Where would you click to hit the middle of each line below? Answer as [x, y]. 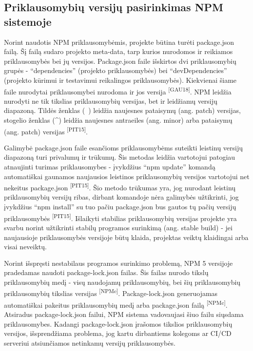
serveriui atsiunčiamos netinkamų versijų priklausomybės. [90, 342]
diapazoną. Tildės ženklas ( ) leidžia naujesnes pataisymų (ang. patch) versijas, [122, 110]
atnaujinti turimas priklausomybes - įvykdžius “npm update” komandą [110, 167]
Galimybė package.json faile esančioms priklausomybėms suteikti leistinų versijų [124, 147]
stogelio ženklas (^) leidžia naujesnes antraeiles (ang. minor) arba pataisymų [118, 120]
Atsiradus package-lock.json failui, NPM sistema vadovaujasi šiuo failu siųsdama [124, 314]
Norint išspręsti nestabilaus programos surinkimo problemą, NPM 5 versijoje [118, 263]
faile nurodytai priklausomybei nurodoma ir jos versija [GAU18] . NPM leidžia [118, 91]
